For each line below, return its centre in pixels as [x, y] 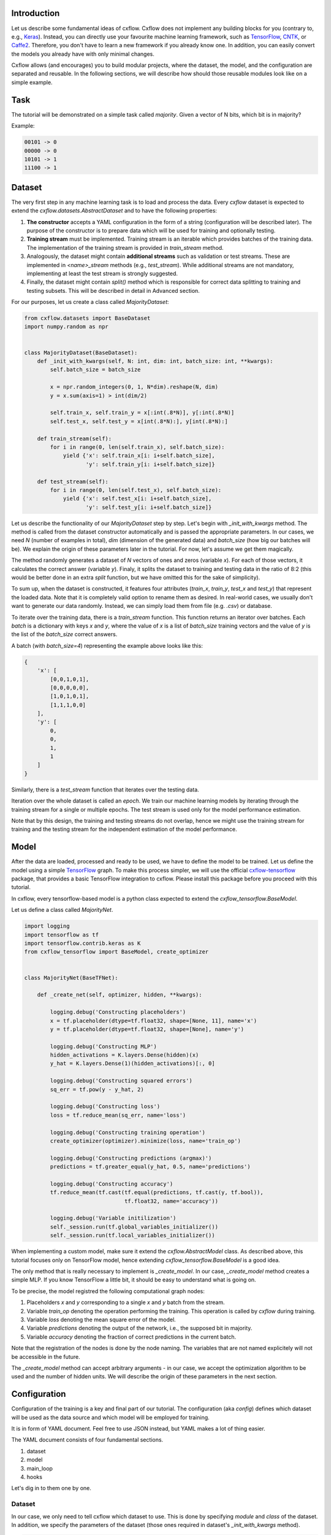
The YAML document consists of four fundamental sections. [87, 1440]
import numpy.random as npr [66, 327]
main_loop [40, 1468]
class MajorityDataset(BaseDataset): [81, 352]
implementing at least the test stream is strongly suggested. [102, 273]
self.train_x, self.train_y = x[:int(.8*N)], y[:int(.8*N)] [142, 413]
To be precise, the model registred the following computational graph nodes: [108, 1291]
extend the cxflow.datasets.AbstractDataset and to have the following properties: [114, 211]
